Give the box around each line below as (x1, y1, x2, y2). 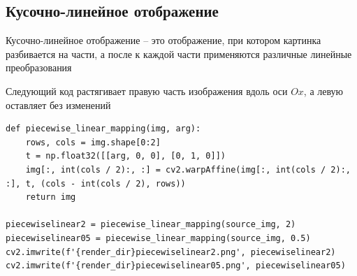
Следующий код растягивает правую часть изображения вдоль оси (6, 83, 288, 98)
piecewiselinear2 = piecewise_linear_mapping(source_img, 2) (6, 219, 296, 230)
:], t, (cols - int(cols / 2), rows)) (6, 178, 186, 189)
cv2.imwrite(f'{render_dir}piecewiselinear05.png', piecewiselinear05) (6, 261, 346, 271)
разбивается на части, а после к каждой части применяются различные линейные (6, 46, 352, 61)
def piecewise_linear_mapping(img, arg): (6, 124, 201, 134)
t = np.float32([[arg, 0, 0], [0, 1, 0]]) (25, 151, 226, 161)
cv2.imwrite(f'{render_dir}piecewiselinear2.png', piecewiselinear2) (6, 247, 336, 257)
